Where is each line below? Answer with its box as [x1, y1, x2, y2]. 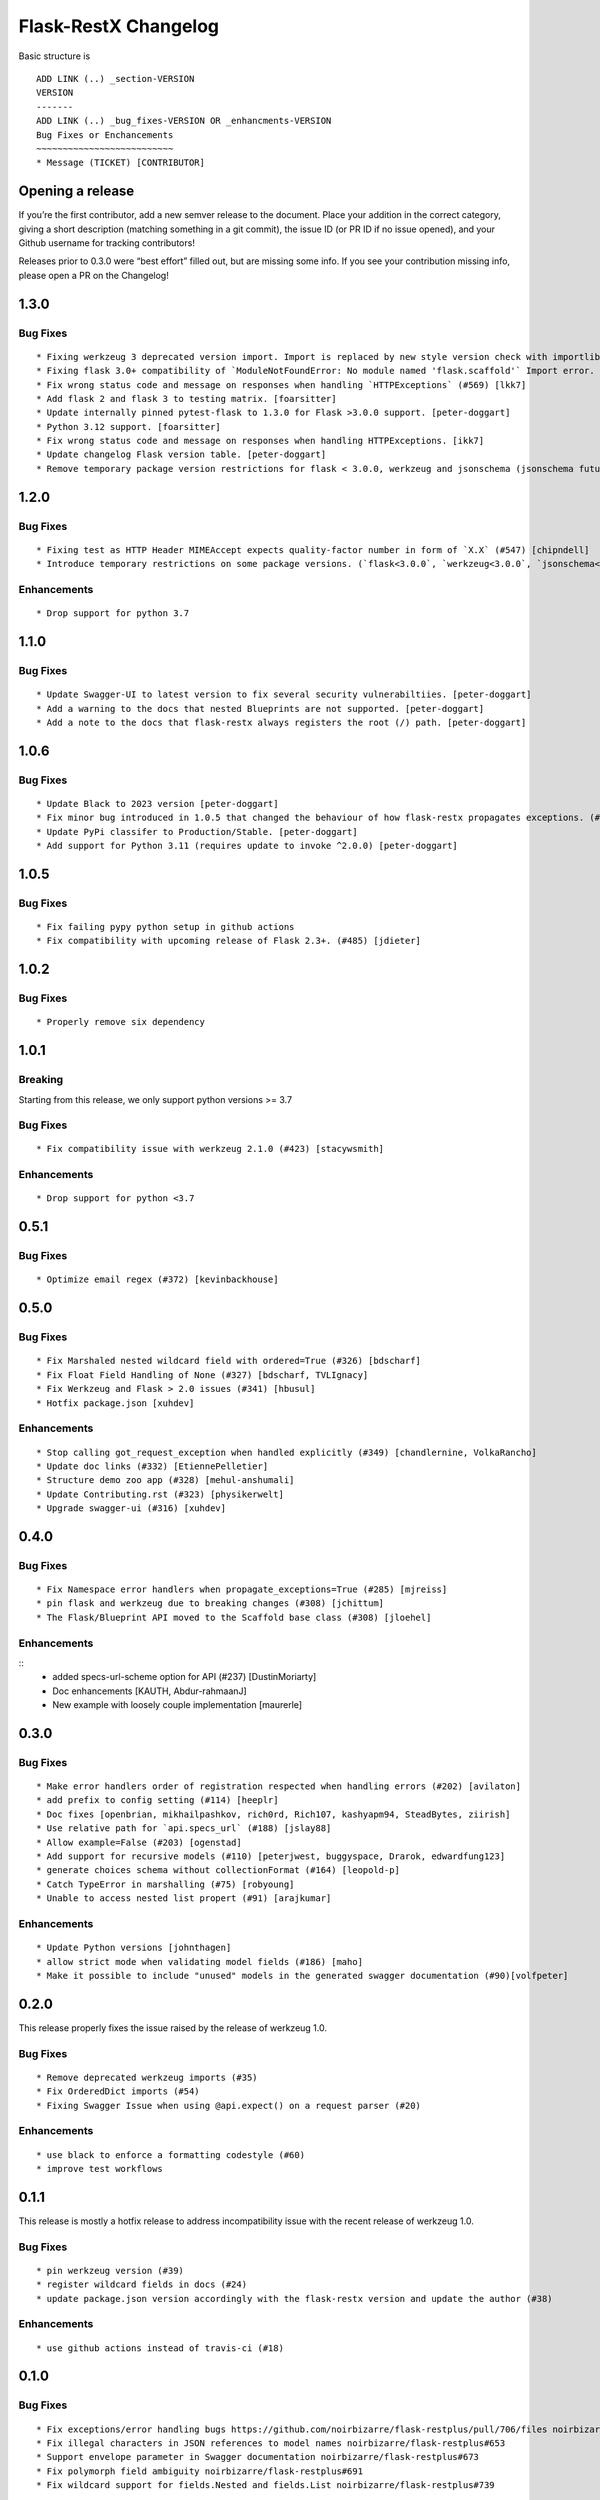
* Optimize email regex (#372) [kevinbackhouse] [36, 1274, 279, 1285]
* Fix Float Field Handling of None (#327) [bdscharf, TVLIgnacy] [36, 1369, 369, 1380]
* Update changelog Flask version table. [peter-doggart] [36, 449, 327, 460]
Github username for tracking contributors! [18, 236, 195, 249]
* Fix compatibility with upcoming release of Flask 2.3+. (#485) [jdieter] [36, 935, 422, 947]
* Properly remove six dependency [36, 1016, 205, 1028]
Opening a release [18, 183, 135, 200]
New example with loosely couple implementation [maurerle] [52, 1699, 303, 1711]
